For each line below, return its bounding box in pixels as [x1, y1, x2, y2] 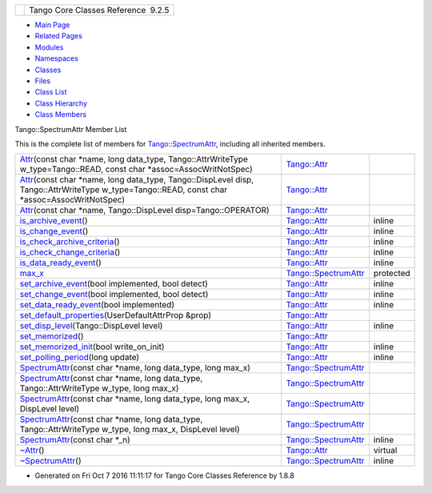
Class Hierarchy [34, 98, 88, 108]
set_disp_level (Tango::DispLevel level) [19, 320, 163, 331]
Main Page [34, 20, 70, 30]
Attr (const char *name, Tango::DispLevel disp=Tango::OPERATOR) [19, 205, 270, 216]
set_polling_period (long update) [19, 352, 140, 363]
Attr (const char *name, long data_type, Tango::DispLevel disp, [19, 174, 254, 186]
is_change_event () [19, 226, 89, 237]
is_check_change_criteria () [19, 246, 121, 258]
